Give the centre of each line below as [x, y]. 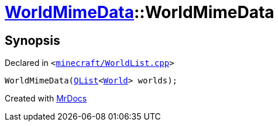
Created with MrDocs [46, 99]
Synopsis [32, 40]
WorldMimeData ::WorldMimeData [140, 12]
